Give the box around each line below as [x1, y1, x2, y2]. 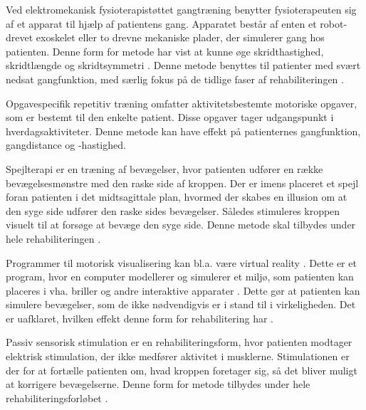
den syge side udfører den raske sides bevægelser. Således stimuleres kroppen [6, 203, 340, 218]
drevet [6, 30, 33, 45]
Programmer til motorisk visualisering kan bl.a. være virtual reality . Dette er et [6, 255, 357, 270]
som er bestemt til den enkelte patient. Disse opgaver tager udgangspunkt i [6, 110, 334, 125]
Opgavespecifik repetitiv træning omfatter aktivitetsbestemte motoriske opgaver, [6, 95, 357, 110]
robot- [320, 16, 347, 31]
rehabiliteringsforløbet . [6, 390, 108, 405]
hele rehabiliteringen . [6, 231, 101, 246]
